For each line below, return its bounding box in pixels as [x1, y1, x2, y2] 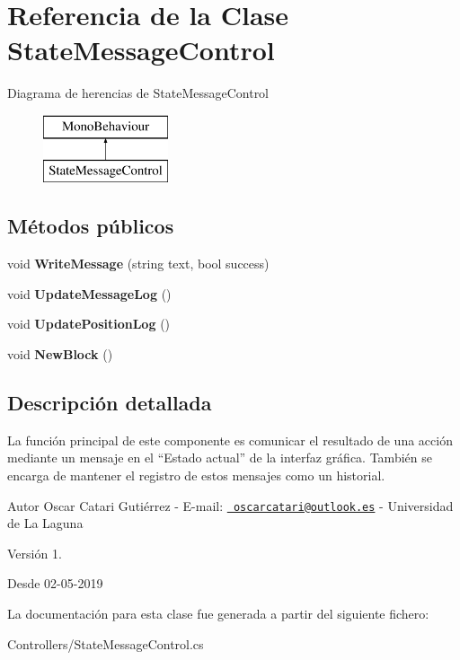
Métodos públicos [7, 212, 174, 240]
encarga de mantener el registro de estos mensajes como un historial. [7, 466, 385, 485]
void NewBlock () [7, 345, 113, 364]
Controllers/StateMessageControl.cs [7, 634, 204, 653]
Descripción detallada [7, 389, 212, 417]
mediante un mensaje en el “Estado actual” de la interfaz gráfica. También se [7, 448, 432, 467]
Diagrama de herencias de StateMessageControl [7, 84, 270, 102]
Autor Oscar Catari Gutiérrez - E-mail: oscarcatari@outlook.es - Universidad [7, 496, 454, 515]
